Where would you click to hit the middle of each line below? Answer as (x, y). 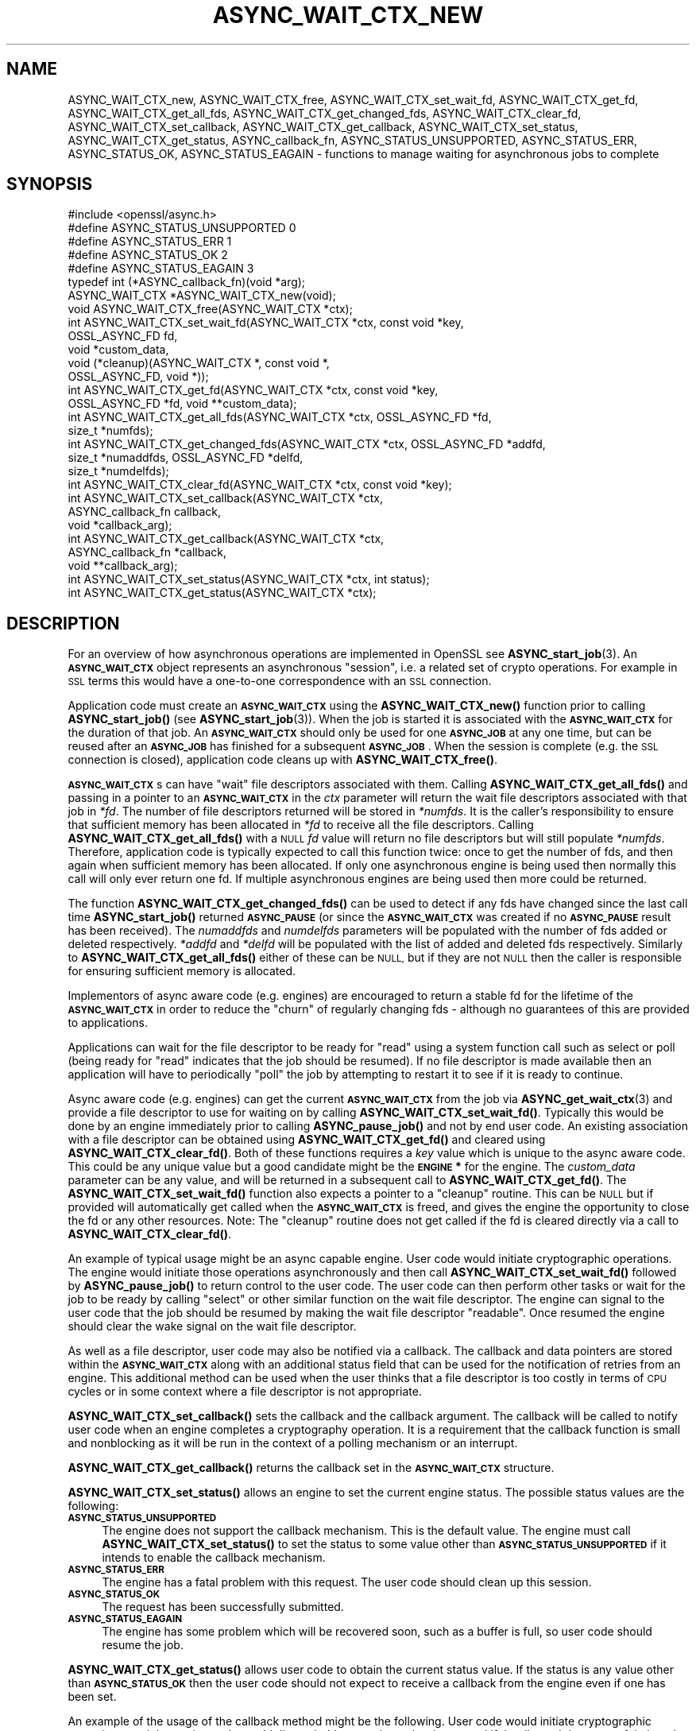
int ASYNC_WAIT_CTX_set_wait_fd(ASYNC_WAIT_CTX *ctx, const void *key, (266, 323)
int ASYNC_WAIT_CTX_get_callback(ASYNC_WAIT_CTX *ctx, (226, 539)
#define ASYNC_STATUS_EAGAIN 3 (161, 269)
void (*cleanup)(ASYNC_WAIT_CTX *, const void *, (199, 363)
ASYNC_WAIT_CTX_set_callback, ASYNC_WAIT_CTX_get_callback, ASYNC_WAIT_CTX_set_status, (323, 126)
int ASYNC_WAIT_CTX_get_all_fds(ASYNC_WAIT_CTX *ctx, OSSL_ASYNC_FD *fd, (280, 417)
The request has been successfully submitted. (223, 1607)
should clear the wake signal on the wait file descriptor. (212, 1326)
